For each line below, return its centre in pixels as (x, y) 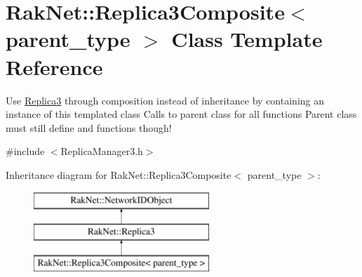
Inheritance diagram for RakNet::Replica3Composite (119, 174)
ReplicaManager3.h (102, 151)
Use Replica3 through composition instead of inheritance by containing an (165, 100)
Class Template (247, 39)
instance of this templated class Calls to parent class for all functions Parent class (181, 114)
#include (25, 151)
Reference (54, 66)
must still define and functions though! (89, 127)
